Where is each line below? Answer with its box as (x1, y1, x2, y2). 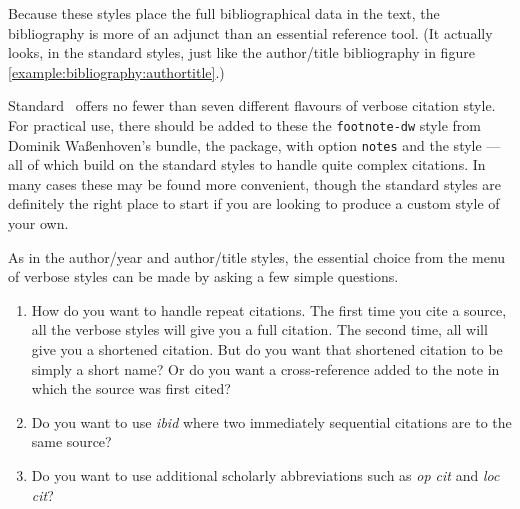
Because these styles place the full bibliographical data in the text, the (8, 3, 440, 23)
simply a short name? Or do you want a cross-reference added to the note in (31, 358, 500, 379)
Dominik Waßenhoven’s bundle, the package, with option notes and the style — (8, 134, 501, 155)
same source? (31, 431, 112, 452)
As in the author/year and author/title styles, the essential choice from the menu (8, 246, 506, 267)
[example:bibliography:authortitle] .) (8, 61, 225, 82)
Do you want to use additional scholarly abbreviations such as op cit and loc (31, 465, 500, 485)
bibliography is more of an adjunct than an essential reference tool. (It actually (8, 22, 493, 43)
